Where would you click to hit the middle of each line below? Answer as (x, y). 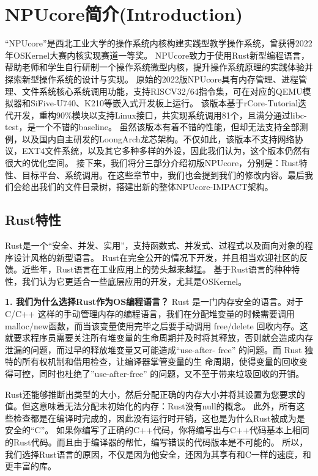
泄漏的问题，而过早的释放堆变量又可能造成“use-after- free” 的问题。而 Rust (153, 349)
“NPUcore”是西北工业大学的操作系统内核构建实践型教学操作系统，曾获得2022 (159, 43)
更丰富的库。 (31, 466)
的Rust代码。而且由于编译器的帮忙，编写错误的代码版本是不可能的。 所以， (157, 441)
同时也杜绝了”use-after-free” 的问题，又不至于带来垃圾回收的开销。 (172, 373)
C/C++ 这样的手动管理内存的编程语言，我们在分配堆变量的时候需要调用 (150, 314)
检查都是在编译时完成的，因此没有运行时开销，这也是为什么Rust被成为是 (159, 418)
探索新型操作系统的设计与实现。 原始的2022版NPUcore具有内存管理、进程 (152, 79)
